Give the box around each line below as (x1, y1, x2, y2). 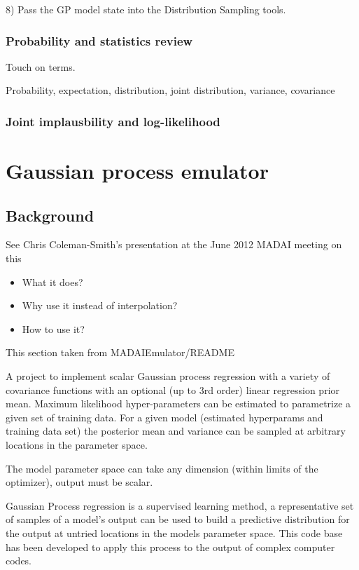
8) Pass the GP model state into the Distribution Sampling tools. (6, 2, 286, 16)
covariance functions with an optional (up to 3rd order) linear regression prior (6, 382, 340, 397)
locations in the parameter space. (6, 437, 148, 452)
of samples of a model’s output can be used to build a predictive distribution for (6, 512, 350, 527)
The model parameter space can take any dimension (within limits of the (6, 461, 318, 475)
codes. (6, 553, 32, 568)
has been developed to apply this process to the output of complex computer (6, 539, 335, 554)
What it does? (22, 274, 83, 289)
